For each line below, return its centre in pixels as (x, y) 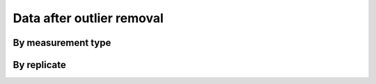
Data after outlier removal (88, 18)
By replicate (39, 65)
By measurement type (62, 43)
